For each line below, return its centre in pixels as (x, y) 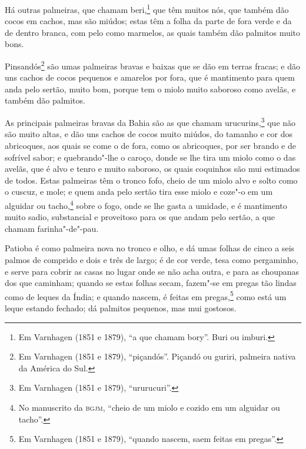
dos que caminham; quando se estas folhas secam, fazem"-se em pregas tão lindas (151, 283)
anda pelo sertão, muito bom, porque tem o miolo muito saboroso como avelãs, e (150, 89)
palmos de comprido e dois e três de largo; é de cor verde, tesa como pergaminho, (152, 259)
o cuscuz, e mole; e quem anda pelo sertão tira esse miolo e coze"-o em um (139, 192)
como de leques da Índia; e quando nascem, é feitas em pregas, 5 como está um (146, 295)
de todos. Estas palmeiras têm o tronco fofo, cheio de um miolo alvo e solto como (151, 180)
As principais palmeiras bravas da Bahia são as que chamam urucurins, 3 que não (150, 122)
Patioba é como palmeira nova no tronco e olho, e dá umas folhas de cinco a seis (150, 248)
